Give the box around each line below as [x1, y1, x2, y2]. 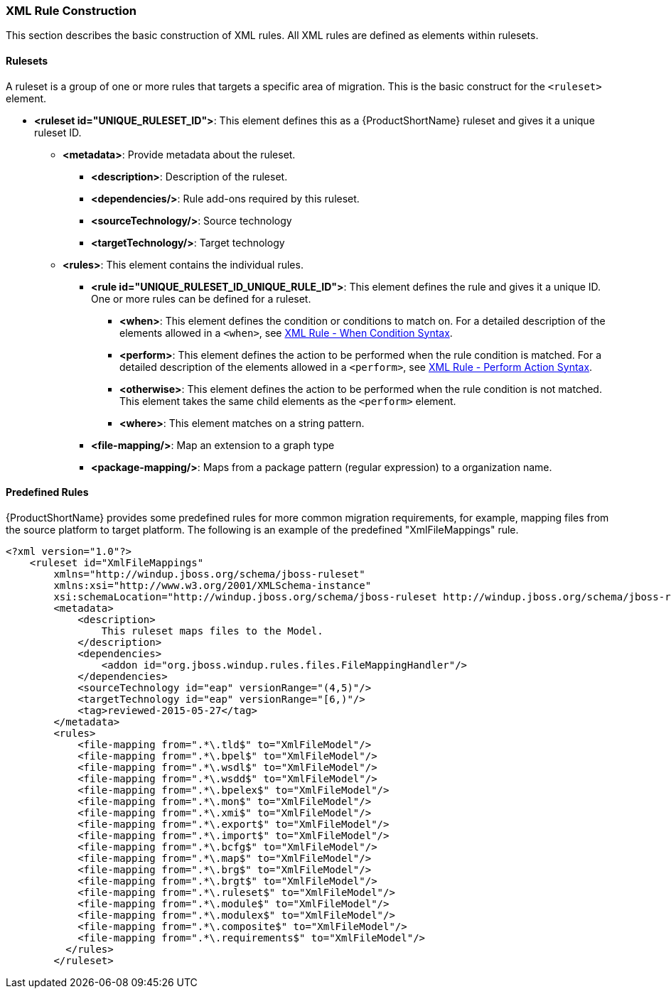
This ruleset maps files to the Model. [101, 625, 323, 637]
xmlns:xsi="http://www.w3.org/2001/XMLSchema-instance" [53, 579, 372, 591]
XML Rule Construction [6, 4, 137, 18]
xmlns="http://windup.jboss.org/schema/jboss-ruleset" [53, 568, 365, 580]
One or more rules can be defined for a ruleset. [91, 292, 311, 305]
